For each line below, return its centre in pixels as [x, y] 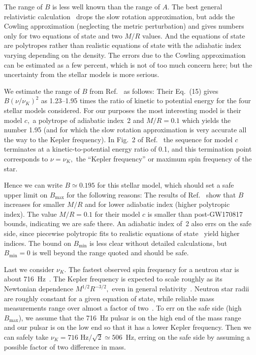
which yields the [206, 120]
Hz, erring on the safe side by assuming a [188, 337]
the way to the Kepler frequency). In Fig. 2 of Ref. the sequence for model [118, 139]
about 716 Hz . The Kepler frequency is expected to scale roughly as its [113, 279]
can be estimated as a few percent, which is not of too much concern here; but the [128, 64]
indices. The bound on [38, 243]
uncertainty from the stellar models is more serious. [82, 74]
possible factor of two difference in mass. [65, 346]
